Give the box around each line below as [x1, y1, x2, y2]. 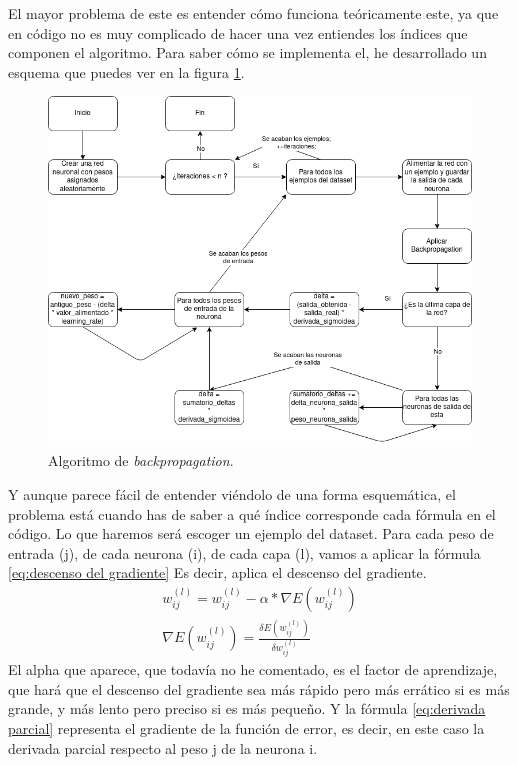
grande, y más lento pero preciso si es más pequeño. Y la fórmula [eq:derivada [8, 698, 486, 719]
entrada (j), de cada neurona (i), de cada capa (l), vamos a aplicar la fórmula [8, 542, 481, 563]
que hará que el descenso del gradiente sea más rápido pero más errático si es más [8, 678, 510, 699]
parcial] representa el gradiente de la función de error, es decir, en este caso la [8, 717, 485, 738]
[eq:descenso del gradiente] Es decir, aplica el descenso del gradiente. [8, 562, 427, 583]
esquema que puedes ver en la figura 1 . [8, 61, 245, 82]
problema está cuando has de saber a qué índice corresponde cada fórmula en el [8, 503, 496, 524]
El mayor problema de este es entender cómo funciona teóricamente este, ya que [8, 3, 499, 23]
